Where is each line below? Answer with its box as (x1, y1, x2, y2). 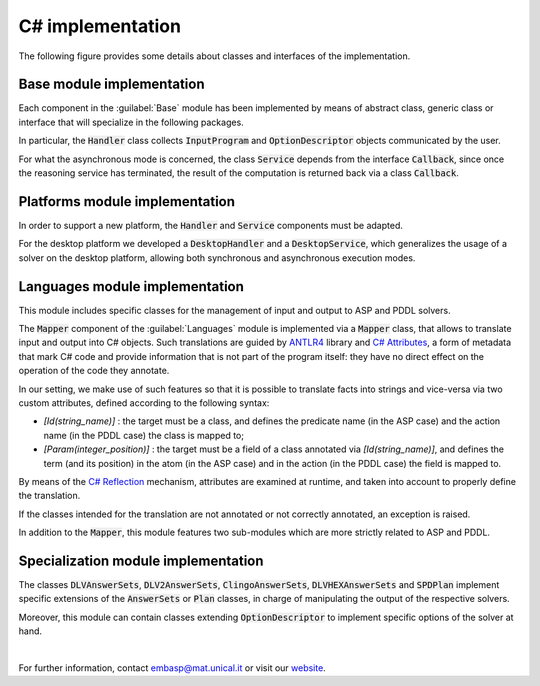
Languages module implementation (18, 278, 245, 295)
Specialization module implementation (18, 552, 264, 569)
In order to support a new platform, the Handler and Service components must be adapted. (18, 219, 404, 231)
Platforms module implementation (18, 193, 235, 210)
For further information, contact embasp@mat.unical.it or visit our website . (18, 661, 327, 674)
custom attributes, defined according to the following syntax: (18, 396, 270, 409)
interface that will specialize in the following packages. (18, 116, 244, 128)
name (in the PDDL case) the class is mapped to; (43, 429, 245, 441)
